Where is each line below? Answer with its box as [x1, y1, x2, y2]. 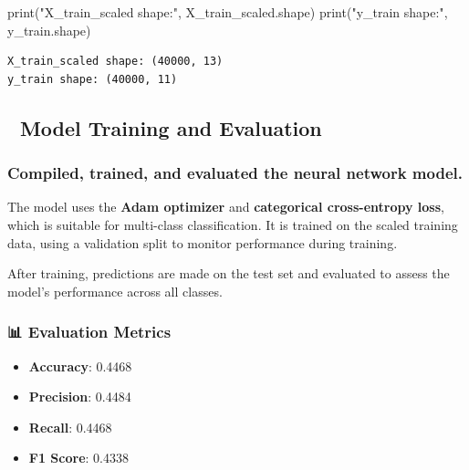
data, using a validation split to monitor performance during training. [7, 233, 398, 252]
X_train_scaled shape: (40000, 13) [7, 55, 224, 68]
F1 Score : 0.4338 [28, 448, 129, 467]
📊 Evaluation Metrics [7, 320, 172, 343]
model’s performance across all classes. [7, 281, 223, 300]
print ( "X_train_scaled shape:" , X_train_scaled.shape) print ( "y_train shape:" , [7, 3, 448, 21]
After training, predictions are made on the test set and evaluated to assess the [7, 264, 450, 283]
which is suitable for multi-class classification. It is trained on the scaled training [7, 214, 458, 234]
